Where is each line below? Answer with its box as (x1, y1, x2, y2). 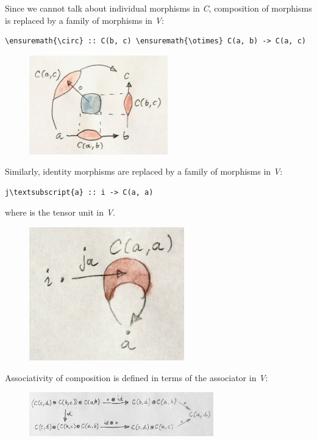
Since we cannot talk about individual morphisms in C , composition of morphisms (5, 2, 312, 14)
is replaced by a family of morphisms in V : (5, 13, 164, 26)
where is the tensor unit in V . (5, 206, 115, 219)
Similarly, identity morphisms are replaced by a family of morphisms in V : (5, 165, 283, 178)
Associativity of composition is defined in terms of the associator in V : (5, 371, 268, 384)
